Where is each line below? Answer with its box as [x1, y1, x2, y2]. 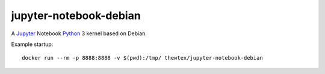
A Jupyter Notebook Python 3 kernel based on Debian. [11, 30, 147, 37]
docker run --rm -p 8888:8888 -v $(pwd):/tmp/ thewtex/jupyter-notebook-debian [22, 54, 263, 61]
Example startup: [11, 41, 54, 48]
